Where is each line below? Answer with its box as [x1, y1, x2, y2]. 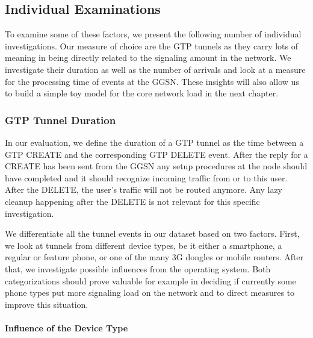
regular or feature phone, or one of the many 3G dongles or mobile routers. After [5, 251, 304, 263]
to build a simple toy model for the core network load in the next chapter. [5, 87, 279, 99]
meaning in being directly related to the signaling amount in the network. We [5, 51, 291, 64]
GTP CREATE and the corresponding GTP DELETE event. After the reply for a [5, 148, 308, 160]
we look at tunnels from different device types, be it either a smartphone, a [5, 239, 282, 251]
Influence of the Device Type [5, 321, 128, 334]
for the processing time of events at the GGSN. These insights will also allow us [5, 75, 299, 87]
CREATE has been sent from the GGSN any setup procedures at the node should [5, 160, 308, 172]
